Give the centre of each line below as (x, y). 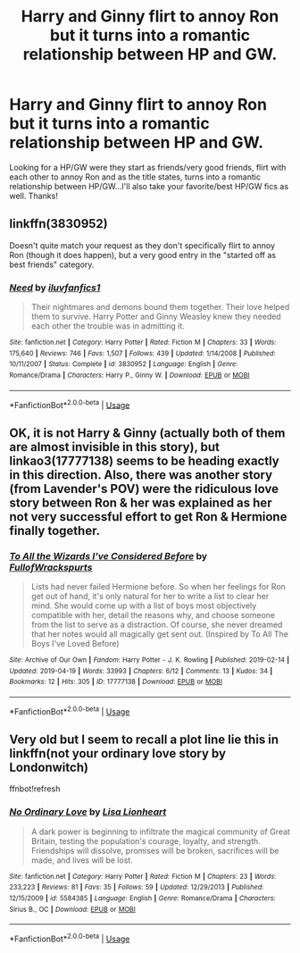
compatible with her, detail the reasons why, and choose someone (153, 615)
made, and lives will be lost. (82, 860)
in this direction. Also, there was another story (141, 475)
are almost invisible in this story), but (115, 447)
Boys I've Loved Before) (75, 644)
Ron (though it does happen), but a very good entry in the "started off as (143, 255)
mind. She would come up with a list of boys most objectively (144, 606)
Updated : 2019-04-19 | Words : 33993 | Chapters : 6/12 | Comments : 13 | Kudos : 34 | (141, 671)
